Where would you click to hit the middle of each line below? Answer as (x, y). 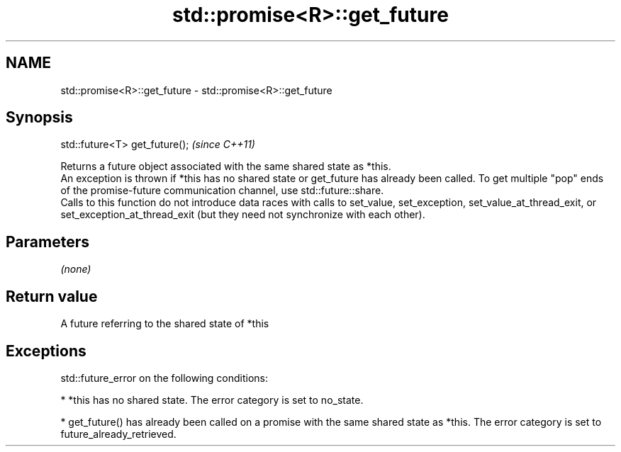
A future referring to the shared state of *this (165, 324)
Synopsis (39, 118)
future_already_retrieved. (118, 434)
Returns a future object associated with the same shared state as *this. (226, 166)
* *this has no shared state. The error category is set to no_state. (212, 400)
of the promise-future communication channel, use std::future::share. (222, 191)
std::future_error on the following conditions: (164, 378)
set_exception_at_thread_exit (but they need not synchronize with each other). (243, 215)
